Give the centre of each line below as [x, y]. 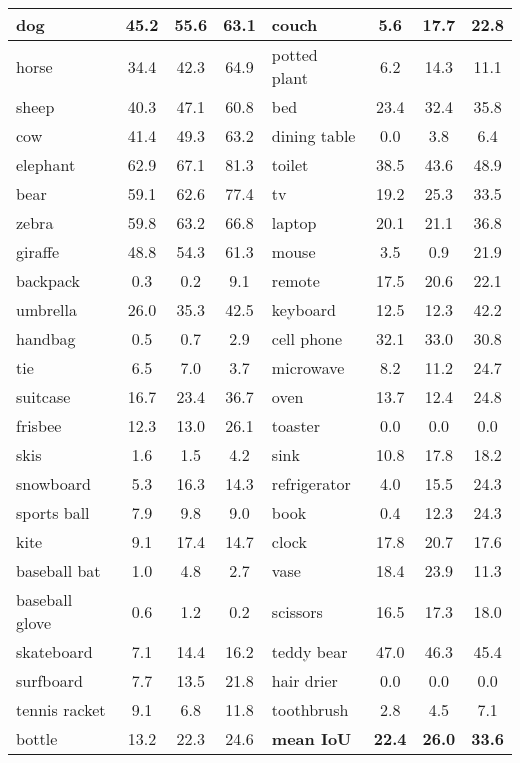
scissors [297, 611]
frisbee [39, 425]
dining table [313, 135]
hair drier [304, 680]
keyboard [303, 309]
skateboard [54, 651]
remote [295, 280]
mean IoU [311, 738]
